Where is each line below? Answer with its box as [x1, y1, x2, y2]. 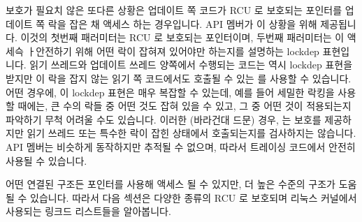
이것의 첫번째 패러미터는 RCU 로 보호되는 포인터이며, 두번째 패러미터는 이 [20, 30, 345, 45]
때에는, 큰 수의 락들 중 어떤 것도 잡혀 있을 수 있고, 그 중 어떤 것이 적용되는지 [17, 98, 352, 113]
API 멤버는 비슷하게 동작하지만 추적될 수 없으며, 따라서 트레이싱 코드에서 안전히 [6, 139, 356, 154]
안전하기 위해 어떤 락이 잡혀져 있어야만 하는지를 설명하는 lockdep [36, 43, 319, 58]
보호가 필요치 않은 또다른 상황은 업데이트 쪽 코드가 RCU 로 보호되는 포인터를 [6, 3, 342, 17]
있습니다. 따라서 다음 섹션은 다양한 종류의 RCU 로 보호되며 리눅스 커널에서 [30, 190, 357, 205]
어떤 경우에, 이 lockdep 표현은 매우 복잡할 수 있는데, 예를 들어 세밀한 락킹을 [6, 84, 335, 99]
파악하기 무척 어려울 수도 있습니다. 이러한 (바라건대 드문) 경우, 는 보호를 [6, 112, 321, 126]
